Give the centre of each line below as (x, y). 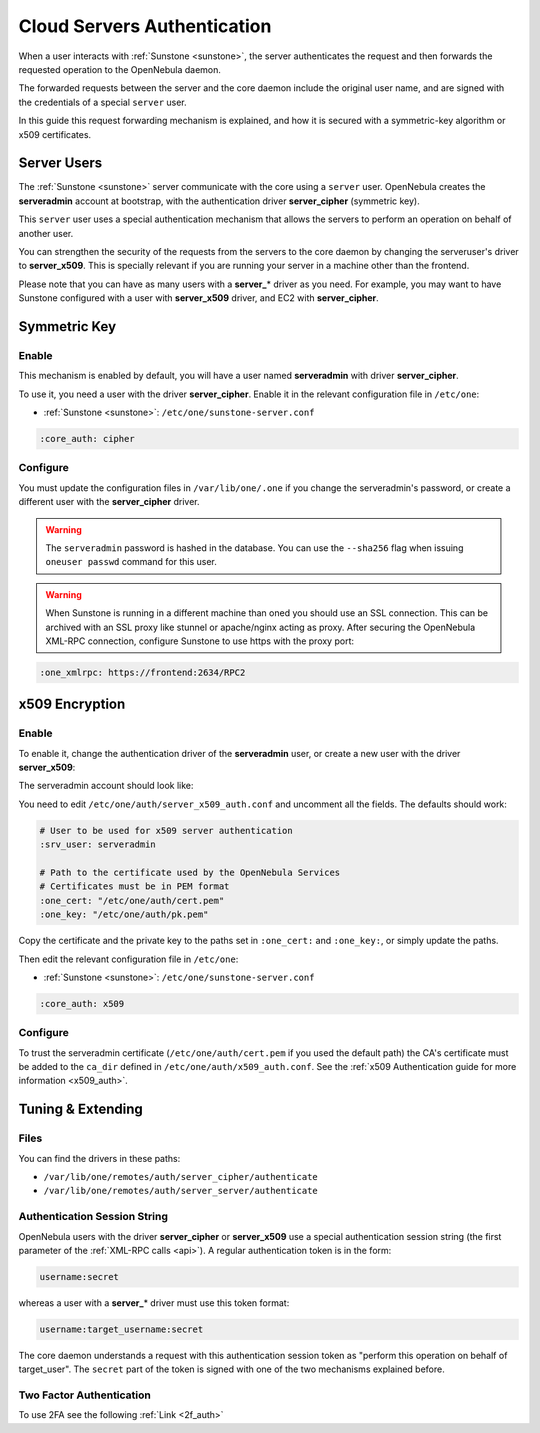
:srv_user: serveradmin (98, 844)
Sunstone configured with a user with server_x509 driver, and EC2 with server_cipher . (198, 298)
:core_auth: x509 (82, 1003)
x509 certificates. (55, 134)
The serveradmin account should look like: (106, 786)
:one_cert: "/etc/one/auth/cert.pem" (132, 900)
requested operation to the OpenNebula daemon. (120, 69)
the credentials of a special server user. (102, 102)
